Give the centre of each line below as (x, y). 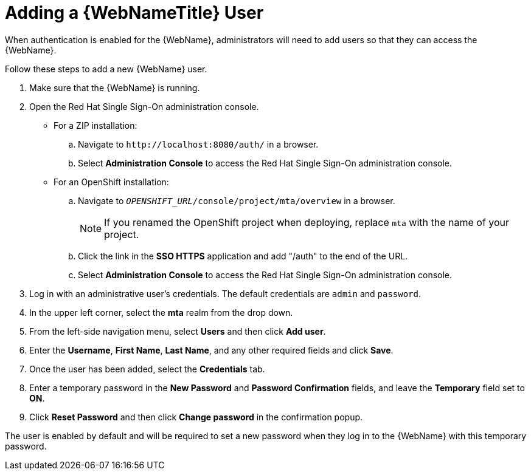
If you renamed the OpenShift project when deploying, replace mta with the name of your (307, 222)
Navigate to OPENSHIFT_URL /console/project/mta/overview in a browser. (237, 200)
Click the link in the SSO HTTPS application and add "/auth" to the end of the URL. (243, 256)
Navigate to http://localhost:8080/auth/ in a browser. (198, 144)
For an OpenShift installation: (111, 182)
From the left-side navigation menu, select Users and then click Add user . (178, 331)
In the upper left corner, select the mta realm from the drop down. (161, 312)
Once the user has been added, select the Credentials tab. (147, 369)
